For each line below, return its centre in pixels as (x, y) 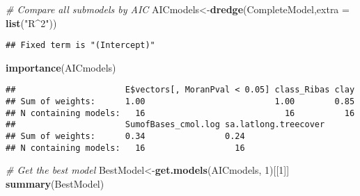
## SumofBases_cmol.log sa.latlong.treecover (165, 125)
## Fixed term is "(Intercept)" (80, 46)
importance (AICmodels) (61, 67)
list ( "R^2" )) (31, 23)
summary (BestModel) (55, 183)
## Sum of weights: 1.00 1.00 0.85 (180, 102)
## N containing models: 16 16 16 (180, 113)
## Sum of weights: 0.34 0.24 (125, 137)
